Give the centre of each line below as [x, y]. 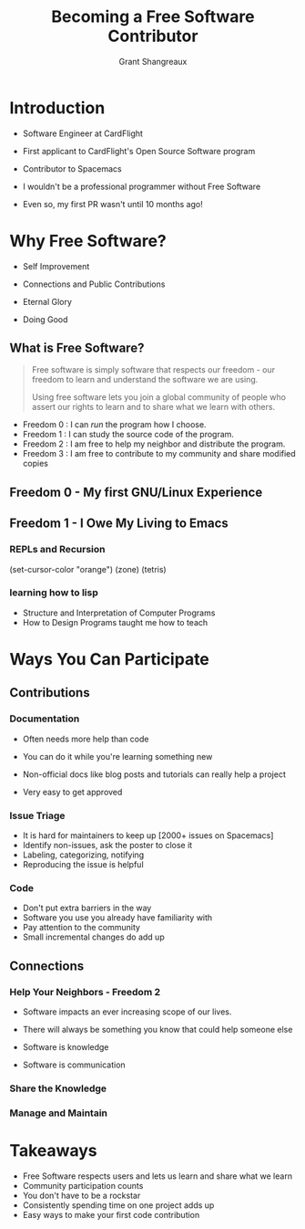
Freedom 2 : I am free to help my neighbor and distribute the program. [154, 444]
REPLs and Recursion [58, 550]
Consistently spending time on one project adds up [118, 1205]
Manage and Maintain [58, 1113]
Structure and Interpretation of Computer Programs [119, 613]
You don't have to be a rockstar [81, 1195]
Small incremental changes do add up [94, 937]
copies [35, 464]
